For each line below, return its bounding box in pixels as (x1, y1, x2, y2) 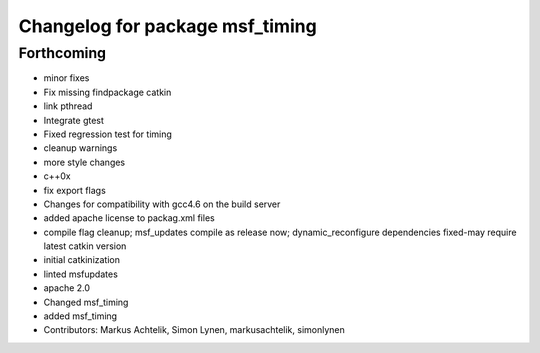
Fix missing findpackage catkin (43, 86, 172, 98)
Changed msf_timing (43, 296, 129, 308)
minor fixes (43, 72, 90, 84)
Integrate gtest (43, 114, 105, 126)
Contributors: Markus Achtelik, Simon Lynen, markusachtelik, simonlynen (43, 324, 345, 336)
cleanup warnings (43, 142, 118, 154)
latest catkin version (43, 240, 127, 252)
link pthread (43, 100, 93, 112)
